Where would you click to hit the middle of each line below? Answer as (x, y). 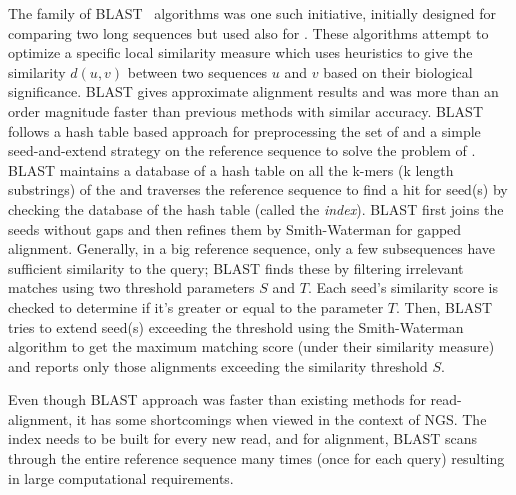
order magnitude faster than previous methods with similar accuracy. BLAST (246, 110)
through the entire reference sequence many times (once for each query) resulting (256, 458)
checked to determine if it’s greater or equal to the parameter (196, 306)
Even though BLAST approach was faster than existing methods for (217, 399)
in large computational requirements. (121, 477)
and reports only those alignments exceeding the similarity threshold (218, 365)
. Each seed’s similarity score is (402, 287)
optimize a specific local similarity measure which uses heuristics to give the (240, 52)
